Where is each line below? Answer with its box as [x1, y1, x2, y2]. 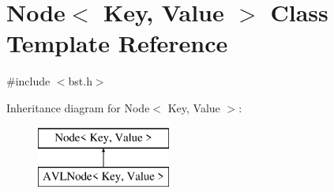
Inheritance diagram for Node [6, 99, 150, 115]
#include [6, 73, 51, 89]
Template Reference [6, 27, 228, 59]
